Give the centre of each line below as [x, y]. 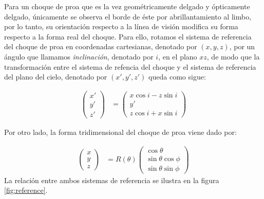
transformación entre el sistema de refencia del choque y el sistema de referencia [130, 66]
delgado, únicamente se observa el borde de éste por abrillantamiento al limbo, [128, 16]
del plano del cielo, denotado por [56, 77]
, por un [242, 46]
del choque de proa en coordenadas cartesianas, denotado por [101, 46]
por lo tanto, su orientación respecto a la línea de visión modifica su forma [121, 26]
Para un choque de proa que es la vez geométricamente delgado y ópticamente [127, 6]
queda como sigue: [177, 77]
